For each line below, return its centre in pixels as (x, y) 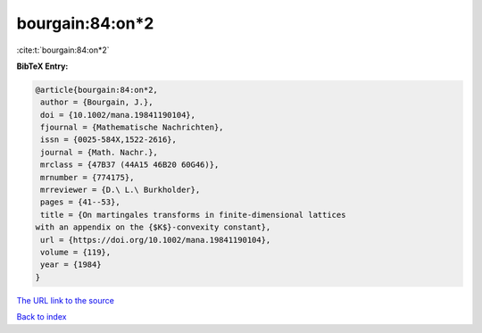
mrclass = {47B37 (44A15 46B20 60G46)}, (130, 165)
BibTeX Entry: (42, 66)
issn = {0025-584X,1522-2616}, (109, 140)
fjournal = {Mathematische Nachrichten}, (132, 128)
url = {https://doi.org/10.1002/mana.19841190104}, (156, 240)
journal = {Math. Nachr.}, (99, 152)
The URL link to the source (66, 300)
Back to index (42, 317)
